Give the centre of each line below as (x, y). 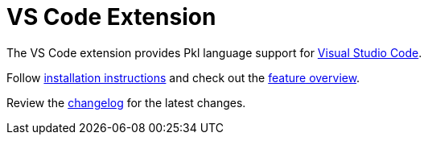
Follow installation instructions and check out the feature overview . (183, 77)
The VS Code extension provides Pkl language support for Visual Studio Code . (214, 52)
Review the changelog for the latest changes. (126, 102)
